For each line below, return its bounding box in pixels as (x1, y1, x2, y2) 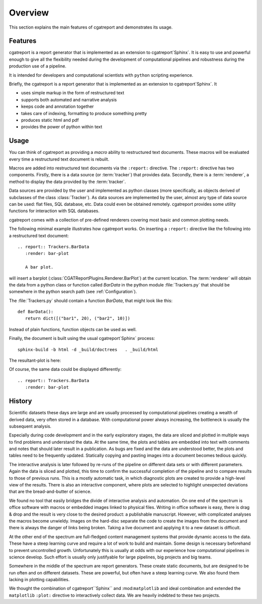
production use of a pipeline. (9, 63, 66, 69)
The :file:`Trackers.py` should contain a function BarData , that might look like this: (9, 298, 173, 303)
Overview (9, 7, 49, 18)
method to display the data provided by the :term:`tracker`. (9, 179, 126, 185)
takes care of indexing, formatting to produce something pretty (21, 110, 147, 116)
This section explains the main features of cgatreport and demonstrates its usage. (9, 24, 173, 30)
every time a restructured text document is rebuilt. (9, 156, 109, 162)
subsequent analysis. (9, 423, 52, 429)
